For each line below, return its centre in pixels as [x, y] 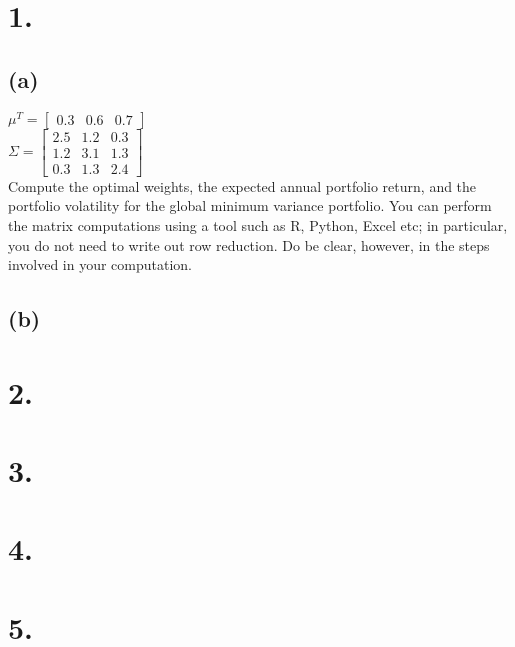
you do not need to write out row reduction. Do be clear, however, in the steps [249, 244]
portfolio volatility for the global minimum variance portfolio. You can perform [250, 205]
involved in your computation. [100, 264]
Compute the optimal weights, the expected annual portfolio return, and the [242, 185]
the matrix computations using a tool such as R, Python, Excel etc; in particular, [258, 224]
